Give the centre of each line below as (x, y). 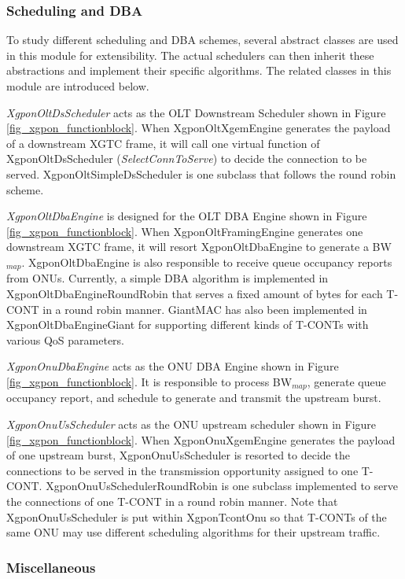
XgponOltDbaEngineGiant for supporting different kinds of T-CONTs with (188, 325)
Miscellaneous (51, 567)
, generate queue (346, 381)
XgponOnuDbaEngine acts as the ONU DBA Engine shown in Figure (173, 366)
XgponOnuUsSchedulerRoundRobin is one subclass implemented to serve (222, 486)
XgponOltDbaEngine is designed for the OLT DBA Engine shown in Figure (187, 216)
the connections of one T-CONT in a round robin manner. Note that (172, 501)
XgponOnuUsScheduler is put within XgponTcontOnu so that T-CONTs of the (197, 516)
